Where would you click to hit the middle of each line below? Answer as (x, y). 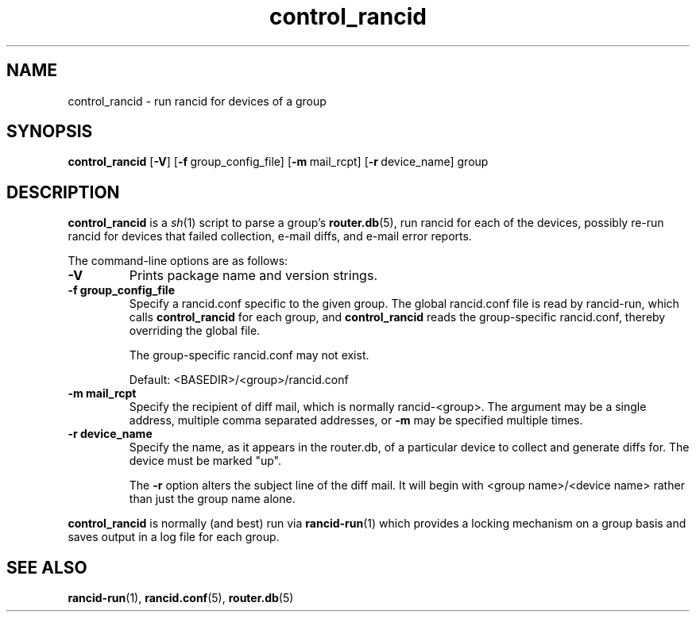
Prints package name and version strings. (253, 276)
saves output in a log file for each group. (174, 537)
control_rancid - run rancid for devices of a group (197, 101)
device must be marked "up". (205, 461)
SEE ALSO (47, 567)
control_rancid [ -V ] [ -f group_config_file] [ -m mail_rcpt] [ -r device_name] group (278, 162)
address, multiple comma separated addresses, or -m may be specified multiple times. (356, 420)
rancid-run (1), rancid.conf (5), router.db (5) (181, 598)
